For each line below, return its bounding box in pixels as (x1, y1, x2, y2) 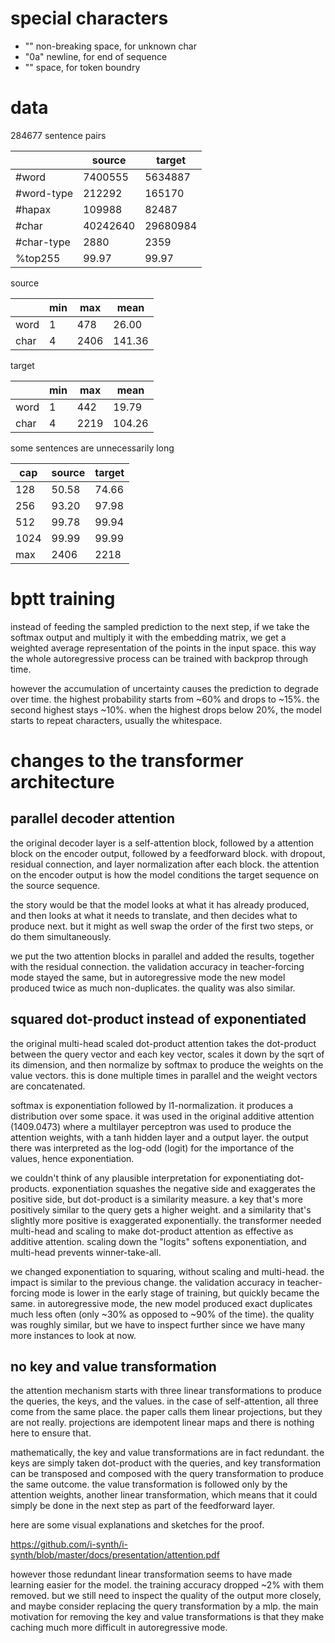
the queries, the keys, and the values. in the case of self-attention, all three (10, 1395, 319, 1407)
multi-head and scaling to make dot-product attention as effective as (10, 1225, 294, 1237)
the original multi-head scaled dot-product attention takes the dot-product (10, 1037, 317, 1049)
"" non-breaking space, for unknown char (24, 40, 197, 52)
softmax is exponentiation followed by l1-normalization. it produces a (10, 1099, 294, 1111)
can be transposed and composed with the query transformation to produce (10, 1468, 325, 1480)
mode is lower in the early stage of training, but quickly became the (41, 1287, 320, 1299)
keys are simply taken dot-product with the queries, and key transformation (10, 1457, 322, 1469)
